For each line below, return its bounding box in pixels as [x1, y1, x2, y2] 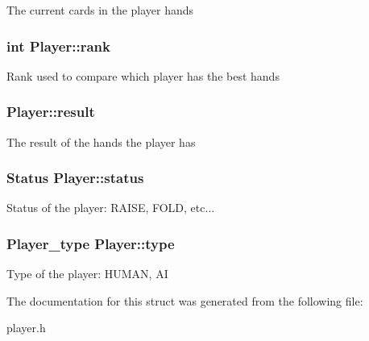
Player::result [6, 102, 95, 122]
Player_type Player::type [6, 233, 175, 253]
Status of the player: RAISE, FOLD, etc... [6, 199, 215, 216]
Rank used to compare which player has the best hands [6, 67, 280, 84]
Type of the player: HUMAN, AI [6, 265, 168, 282]
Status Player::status [6, 168, 144, 188]
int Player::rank [6, 35, 110, 56]
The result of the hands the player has [6, 133, 196, 150]
